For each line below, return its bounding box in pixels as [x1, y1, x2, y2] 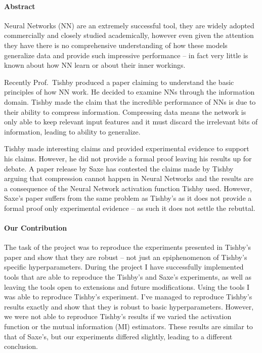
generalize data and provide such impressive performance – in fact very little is [4, 50, 248, 60]
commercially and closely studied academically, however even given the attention [4, 30, 254, 40]
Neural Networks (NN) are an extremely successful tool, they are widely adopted [4, 20, 254, 30]
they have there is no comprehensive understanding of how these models [4, 39, 228, 50]
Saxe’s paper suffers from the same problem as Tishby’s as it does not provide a [4, 193, 252, 203]
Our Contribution [4, 223, 67, 233]
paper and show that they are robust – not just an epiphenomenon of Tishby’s [4, 251, 247, 262]
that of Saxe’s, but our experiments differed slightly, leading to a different [4, 331, 233, 341]
